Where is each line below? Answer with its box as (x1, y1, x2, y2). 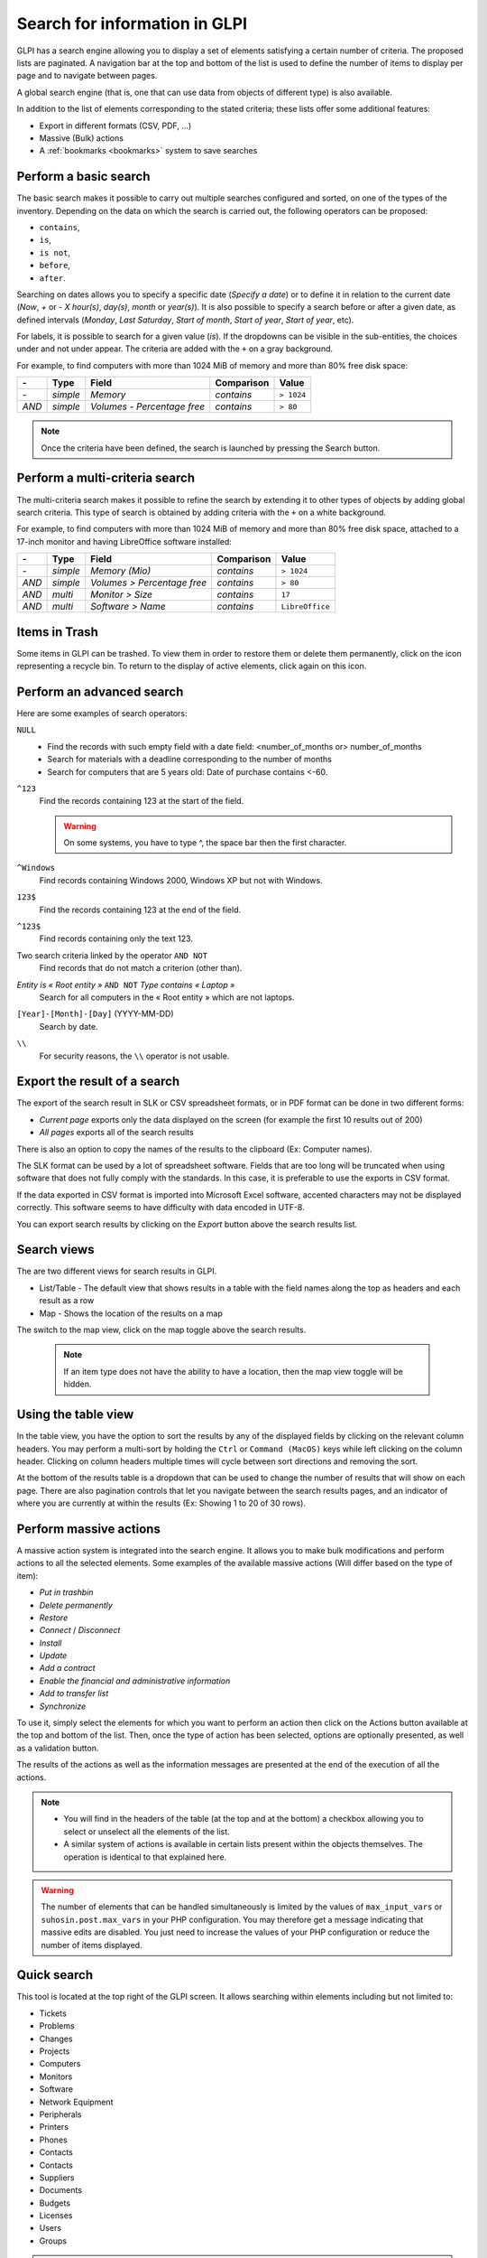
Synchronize (39, 1701, 87, 1712)
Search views (16, 1242, 95, 1257)
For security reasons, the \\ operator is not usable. (39, 1050, 230, 1061)
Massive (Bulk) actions (39, 132, 124, 144)
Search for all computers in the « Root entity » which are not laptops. (39, 992, 295, 1003)
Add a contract (39, 1663, 96, 1674)
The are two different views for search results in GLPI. (16, 1265, 217, 1277)
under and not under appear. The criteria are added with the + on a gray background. (16, 343, 334, 354)
